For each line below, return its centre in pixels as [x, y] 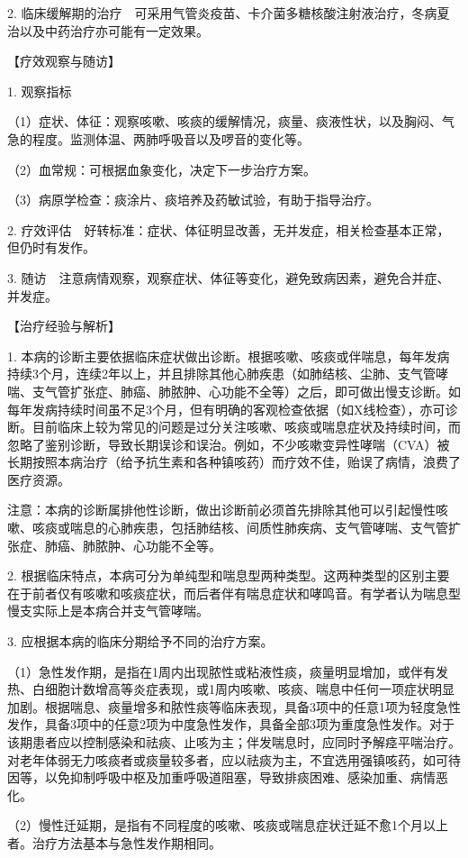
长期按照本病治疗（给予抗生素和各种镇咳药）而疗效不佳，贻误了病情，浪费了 [234, 462]
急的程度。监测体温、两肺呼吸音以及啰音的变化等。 [158, 138]
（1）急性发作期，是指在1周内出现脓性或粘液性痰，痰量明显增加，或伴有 [221, 671]
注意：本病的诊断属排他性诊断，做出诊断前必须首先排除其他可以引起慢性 [221, 510]
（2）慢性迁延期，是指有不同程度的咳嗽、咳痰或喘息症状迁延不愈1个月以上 [228, 825]
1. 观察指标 [40, 91]
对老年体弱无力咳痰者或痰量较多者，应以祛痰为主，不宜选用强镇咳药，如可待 [234, 759]
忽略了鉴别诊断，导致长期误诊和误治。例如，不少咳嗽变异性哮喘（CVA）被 [229, 444]
